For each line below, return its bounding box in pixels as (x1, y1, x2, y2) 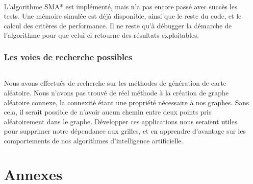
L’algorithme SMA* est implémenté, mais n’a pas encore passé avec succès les (4, 1, 237, 11)
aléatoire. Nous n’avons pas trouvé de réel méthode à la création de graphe (4, 88, 229, 98)
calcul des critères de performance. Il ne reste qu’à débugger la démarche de (4, 20, 232, 30)
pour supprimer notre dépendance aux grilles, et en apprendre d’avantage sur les (4, 126, 246, 136)
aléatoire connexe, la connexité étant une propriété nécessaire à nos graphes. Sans (4, 97, 249, 107)
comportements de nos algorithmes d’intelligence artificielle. (4, 136, 183, 145)
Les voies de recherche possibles (4, 50, 132, 63)
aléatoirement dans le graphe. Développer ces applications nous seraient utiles (4, 116, 238, 126)
